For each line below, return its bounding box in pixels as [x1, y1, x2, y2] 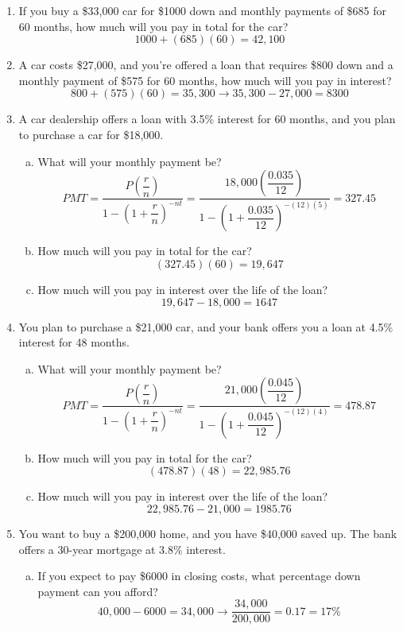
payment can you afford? [37, 583, 158, 599]
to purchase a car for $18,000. [18, 126, 164, 142]
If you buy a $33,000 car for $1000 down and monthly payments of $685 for [18, 2, 387, 18]
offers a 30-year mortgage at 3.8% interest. [18, 540, 226, 557]
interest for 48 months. [18, 334, 130, 350]
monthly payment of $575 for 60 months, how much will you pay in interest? [18, 72, 392, 88]
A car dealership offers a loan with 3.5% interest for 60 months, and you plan [18, 110, 396, 127]
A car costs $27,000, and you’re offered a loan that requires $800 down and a [18, 56, 393, 73]
